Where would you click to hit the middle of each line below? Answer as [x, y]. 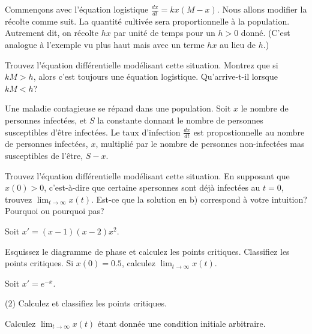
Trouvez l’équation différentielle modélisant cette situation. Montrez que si [142, 64]
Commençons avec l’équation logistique [77, 9]
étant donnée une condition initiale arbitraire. [181, 323]
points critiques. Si [39, 263]
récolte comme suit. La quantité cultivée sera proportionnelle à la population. [147, 21]
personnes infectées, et [46, 120]
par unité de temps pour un [164, 33]
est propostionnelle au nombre [249, 132]
